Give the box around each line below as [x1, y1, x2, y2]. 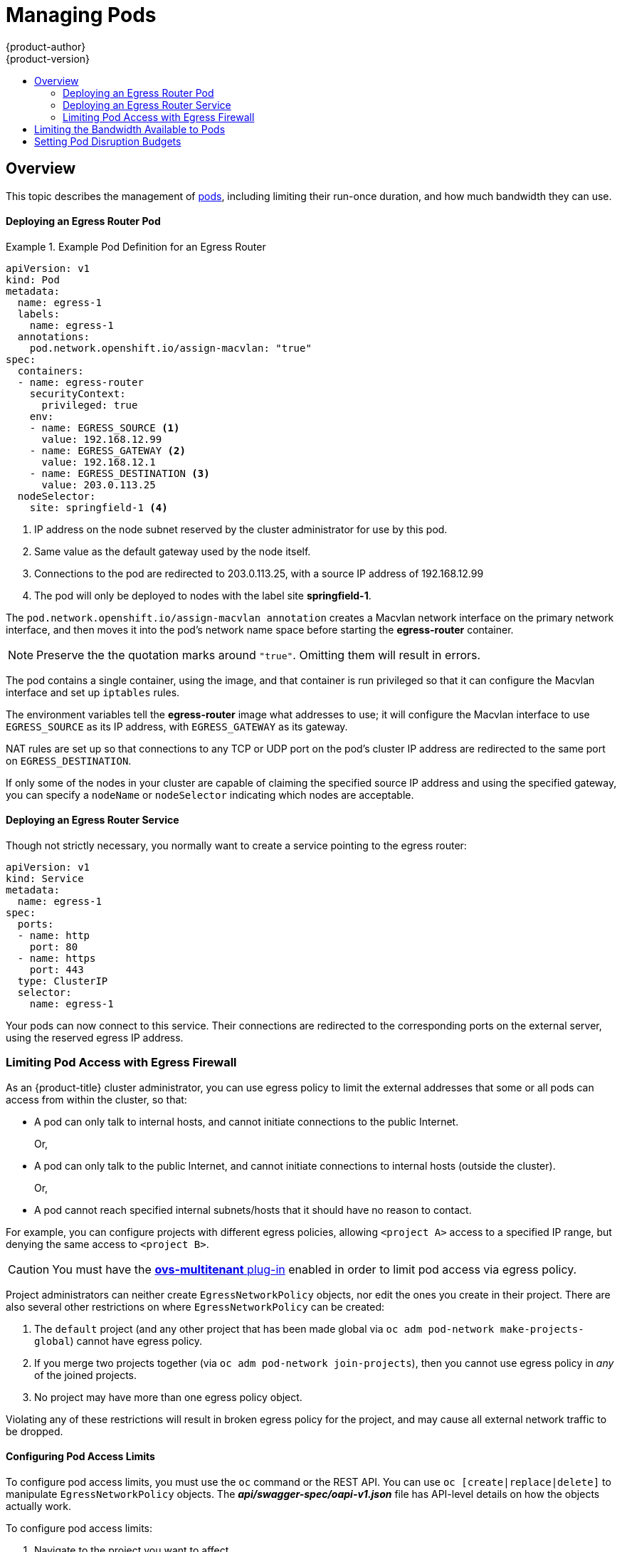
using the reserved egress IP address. [6, 1032, 184, 1044]
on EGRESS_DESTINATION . [6, 754, 132, 767]
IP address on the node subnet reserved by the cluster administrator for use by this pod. [34, 523, 448, 535]
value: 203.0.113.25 [41, 478, 156, 491]
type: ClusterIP [17, 975, 108, 987]
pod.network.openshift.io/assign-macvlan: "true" [29, 342, 312, 354]
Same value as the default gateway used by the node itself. [34, 545, 311, 557]
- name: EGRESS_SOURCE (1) [29, 421, 180, 434]
